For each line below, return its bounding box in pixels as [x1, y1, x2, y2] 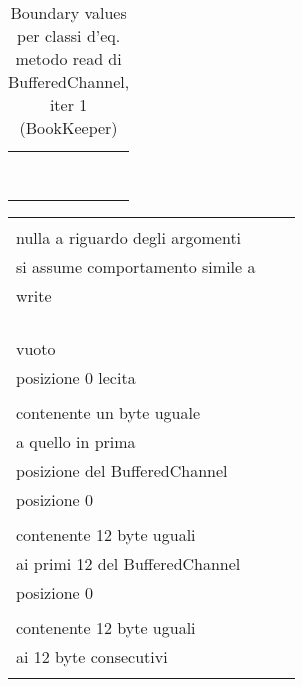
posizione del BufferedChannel [16, 459, 228, 482]
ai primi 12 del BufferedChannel [16, 552, 241, 575]
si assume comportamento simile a [16, 255, 256, 278]
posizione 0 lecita [16, 366, 136, 389]
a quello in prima [16, 430, 136, 453]
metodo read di [15, 47, 122, 70]
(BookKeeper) [19, 116, 118, 139]
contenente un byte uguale [16, 401, 201, 424]
